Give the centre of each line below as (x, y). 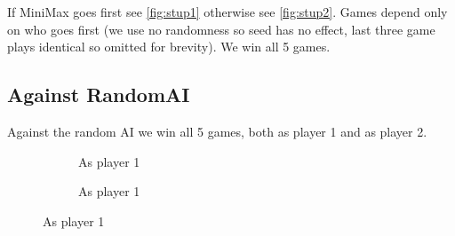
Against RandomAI (99, 94)
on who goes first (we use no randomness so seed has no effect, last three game (221, 29)
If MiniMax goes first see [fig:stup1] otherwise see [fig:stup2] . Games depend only (227, 12)
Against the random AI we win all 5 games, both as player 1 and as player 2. (217, 131)
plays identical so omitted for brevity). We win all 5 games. (169, 47)
